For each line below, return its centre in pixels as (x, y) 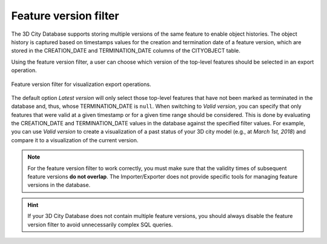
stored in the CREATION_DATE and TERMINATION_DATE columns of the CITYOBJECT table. (126, 51)
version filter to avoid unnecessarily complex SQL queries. (100, 225)
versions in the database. (59, 185)
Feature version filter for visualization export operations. (81, 84)
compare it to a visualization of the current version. (75, 140)
